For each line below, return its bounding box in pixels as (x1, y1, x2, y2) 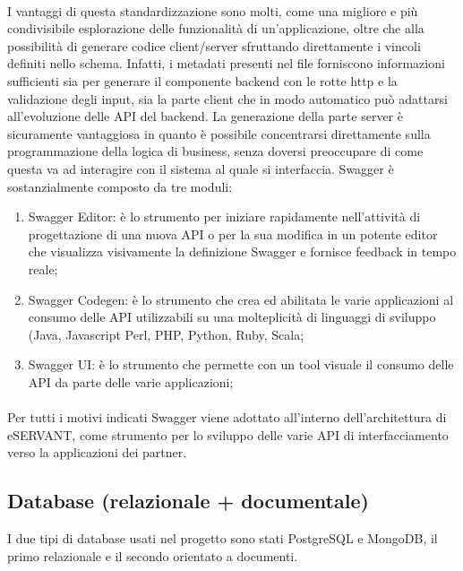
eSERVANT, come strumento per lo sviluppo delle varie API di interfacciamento (7, 425, 449, 444)
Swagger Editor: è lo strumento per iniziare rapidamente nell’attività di (28, 207, 421, 226)
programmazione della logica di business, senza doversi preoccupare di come (7, 142, 424, 160)
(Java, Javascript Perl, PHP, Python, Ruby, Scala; (28, 324, 304, 343)
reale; (28, 259, 58, 278)
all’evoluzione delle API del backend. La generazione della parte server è (7, 107, 403, 125)
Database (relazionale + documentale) (7, 487, 369, 515)
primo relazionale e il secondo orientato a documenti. (7, 546, 298, 565)
